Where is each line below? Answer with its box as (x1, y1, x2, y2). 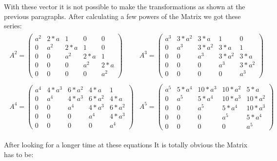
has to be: (4, 149, 34, 159)
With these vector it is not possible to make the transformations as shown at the (4, 1, 245, 11)
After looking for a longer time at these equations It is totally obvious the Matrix (4, 140, 248, 150)
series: (4, 20, 22, 31)
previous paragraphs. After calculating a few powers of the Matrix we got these (4, 11, 241, 21)
